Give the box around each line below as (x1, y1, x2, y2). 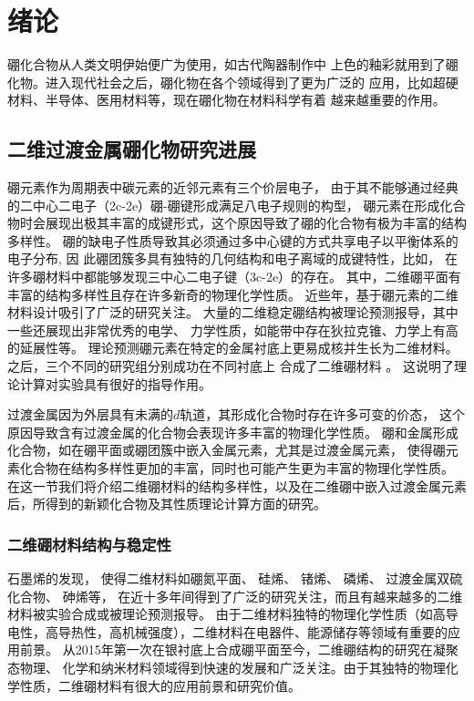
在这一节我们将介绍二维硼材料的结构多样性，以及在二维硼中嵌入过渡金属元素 (7, 476, 467, 495)
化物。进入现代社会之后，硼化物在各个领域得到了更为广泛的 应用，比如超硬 (7, 72, 459, 91)
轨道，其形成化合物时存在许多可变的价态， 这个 (180, 405, 465, 424)
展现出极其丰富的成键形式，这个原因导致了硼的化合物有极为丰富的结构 (45, 213, 467, 232)
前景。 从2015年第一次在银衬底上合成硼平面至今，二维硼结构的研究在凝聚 (19, 640, 459, 659)
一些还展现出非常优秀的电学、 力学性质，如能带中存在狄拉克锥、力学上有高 (7, 320, 459, 339)
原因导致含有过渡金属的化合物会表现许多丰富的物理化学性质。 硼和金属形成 (7, 422, 459, 441)
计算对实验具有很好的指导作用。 (19, 374, 211, 393)
